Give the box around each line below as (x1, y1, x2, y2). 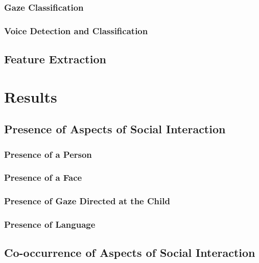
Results (4, 86, 57, 107)
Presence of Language (4, 218, 96, 231)
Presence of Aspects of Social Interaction (4, 121, 226, 137)
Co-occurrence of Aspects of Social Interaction (4, 245, 255, 260)
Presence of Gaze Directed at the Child (4, 195, 170, 207)
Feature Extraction (4, 51, 106, 67)
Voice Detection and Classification (4, 24, 148, 37)
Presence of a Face (4, 171, 82, 184)
